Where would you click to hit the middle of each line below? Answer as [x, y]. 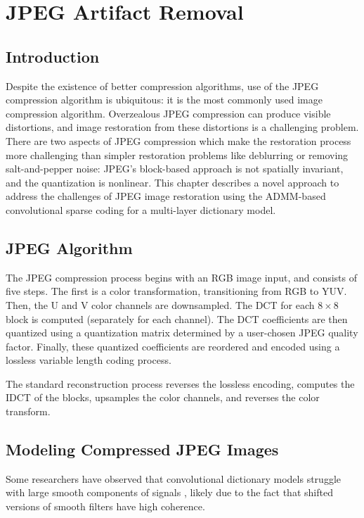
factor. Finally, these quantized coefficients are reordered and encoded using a [173, 346]
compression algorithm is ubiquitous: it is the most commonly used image [164, 100]
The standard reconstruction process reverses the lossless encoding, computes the [180, 383]
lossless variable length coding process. [89, 360]
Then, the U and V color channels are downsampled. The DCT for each [160, 304]
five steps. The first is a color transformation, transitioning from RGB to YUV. [176, 291]
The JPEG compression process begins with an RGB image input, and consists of [182, 277]
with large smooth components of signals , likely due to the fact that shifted [169, 492]
